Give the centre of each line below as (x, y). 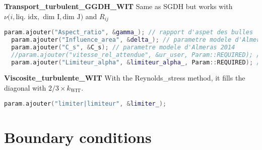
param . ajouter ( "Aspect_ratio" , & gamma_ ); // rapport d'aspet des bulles (129, 32)
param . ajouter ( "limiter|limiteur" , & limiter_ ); (85, 103)
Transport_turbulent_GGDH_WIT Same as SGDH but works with (118, 6)
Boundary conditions (78, 137)
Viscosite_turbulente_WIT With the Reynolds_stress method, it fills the (125, 78)
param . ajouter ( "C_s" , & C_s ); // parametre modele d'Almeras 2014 (123, 47)
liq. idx (27, 17)
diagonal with (25, 88)
